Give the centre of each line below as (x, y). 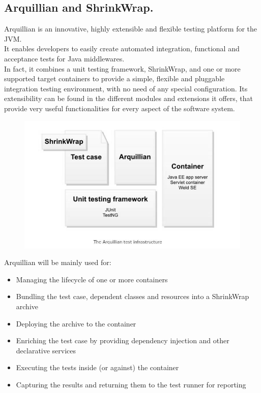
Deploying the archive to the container (76, 323)
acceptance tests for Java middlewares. (64, 58)
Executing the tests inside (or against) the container (97, 367)
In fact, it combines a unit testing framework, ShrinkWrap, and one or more (122, 68)
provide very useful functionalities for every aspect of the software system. (120, 108)
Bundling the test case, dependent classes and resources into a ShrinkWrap (133, 296)
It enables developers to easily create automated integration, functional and (122, 48)
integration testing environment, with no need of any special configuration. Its (126, 88)
